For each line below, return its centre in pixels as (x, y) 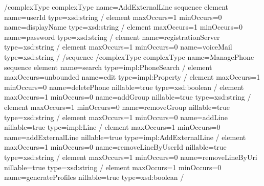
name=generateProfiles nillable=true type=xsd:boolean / (94, 177)
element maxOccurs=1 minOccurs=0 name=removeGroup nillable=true (117, 107)
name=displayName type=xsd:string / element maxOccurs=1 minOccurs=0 (123, 27)
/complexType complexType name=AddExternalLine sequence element (116, 7)
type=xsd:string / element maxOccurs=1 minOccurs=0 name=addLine (116, 117)
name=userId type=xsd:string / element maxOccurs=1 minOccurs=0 (113, 17)
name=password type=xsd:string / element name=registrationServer (112, 37)
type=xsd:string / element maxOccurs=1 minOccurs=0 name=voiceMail (118, 47)
